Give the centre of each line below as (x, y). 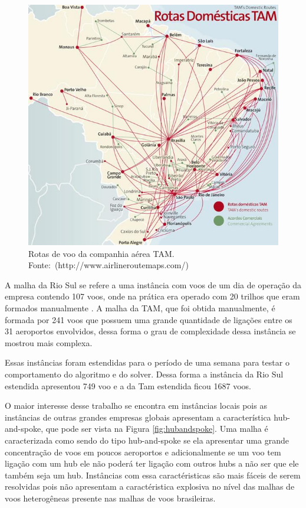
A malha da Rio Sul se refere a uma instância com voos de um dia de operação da (153, 284)
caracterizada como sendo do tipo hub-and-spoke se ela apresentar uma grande (147, 440)
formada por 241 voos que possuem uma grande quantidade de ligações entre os (149, 319)
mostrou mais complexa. (49, 342)
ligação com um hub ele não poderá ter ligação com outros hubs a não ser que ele (152, 463)
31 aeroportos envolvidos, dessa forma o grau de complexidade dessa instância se (150, 331)
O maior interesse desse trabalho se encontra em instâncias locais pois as (136, 406)
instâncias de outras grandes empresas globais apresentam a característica (138, 417)
